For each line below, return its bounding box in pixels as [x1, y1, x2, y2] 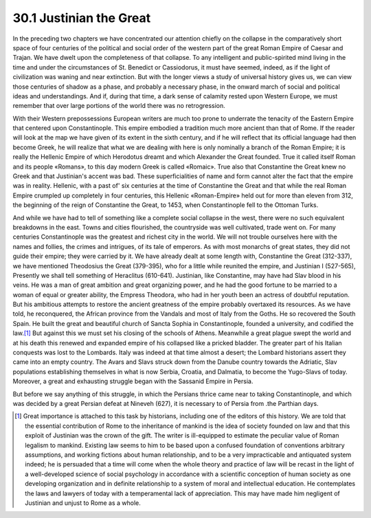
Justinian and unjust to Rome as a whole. [25, 499, 141, 507]
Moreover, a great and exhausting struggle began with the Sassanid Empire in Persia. [12, 377, 254, 385]
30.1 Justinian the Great [12, 10, 151, 25]
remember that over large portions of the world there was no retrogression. [12, 102, 226, 110]
